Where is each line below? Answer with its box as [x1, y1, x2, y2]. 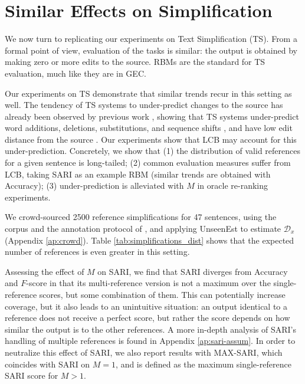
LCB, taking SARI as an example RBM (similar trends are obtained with [5, 168, 271, 180]
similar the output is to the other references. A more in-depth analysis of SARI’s [5, 323, 296, 335]
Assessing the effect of [5, 265, 84, 277]
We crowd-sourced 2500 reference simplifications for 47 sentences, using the [5, 211, 277, 223]
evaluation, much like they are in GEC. [5, 67, 146, 79]
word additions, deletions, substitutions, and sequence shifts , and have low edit [5, 122, 293, 134]
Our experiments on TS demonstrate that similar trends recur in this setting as [5, 87, 292, 99]
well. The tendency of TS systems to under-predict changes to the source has [5, 99, 283, 111]
